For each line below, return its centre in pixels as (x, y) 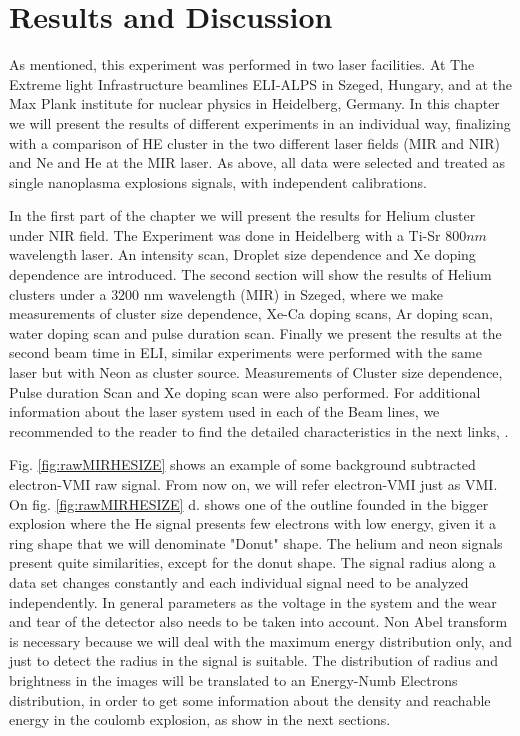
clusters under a (58, 293)
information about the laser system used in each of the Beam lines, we (224, 411)
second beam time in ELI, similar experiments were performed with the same (245, 352)
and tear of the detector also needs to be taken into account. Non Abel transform (258, 621)
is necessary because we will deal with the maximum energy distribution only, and (260, 640)
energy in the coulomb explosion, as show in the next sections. (200, 719)
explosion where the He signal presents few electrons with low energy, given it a (252, 523)
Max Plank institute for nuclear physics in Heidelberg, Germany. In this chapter (254, 103)
